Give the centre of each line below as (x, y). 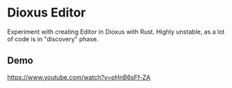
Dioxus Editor (47, 13)
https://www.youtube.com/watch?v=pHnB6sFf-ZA (79, 77)
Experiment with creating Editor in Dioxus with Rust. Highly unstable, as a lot (116, 32)
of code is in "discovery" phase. (53, 38)
